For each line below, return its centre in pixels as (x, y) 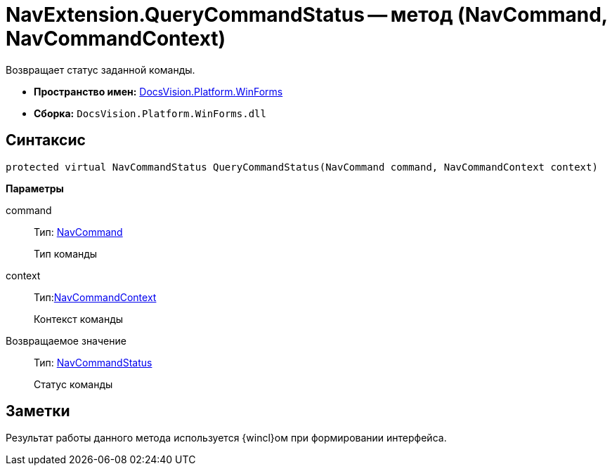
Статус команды (73, 384)
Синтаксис (46, 140)
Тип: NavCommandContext (95, 297)
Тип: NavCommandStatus (93, 362)
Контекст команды (79, 319)
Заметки (38, 411)
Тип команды (66, 253)
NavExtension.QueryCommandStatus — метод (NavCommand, (307, 15)
